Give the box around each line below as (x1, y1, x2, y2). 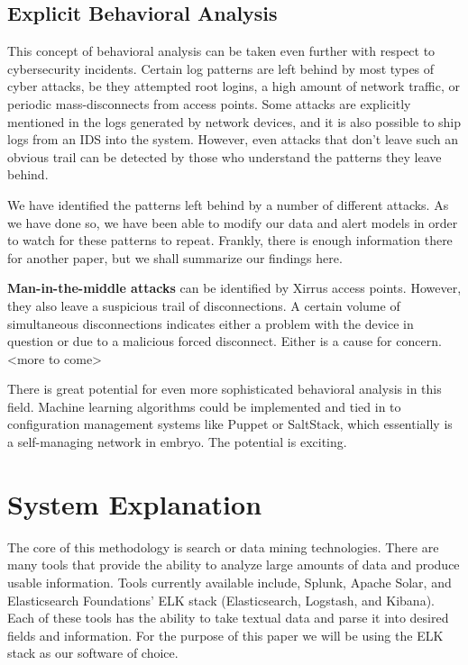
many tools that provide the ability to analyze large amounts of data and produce (7, 555, 460, 574)
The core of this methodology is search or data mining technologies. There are (7, 537, 439, 556)
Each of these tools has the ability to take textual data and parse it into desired (7, 608, 449, 627)
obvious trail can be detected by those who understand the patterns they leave (7, 147, 442, 166)
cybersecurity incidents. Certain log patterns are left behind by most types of (7, 59, 435, 77)
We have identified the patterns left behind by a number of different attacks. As (7, 195, 449, 214)
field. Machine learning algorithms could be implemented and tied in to (7, 396, 401, 415)
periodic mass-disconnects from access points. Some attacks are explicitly (7, 94, 411, 113)
